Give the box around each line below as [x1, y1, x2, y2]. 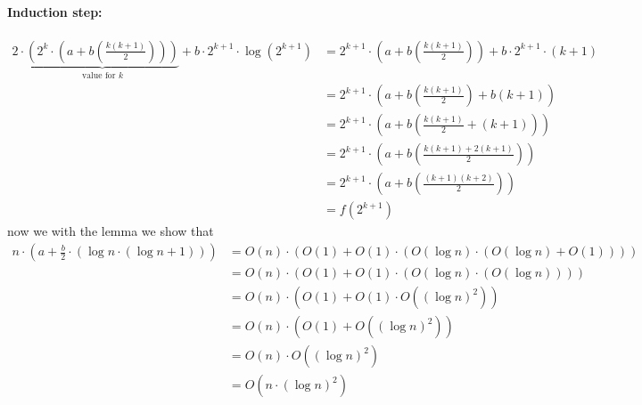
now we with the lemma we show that [7, 222, 214, 240]
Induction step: [7, 2, 103, 20]
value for [82, 70, 116, 80]
